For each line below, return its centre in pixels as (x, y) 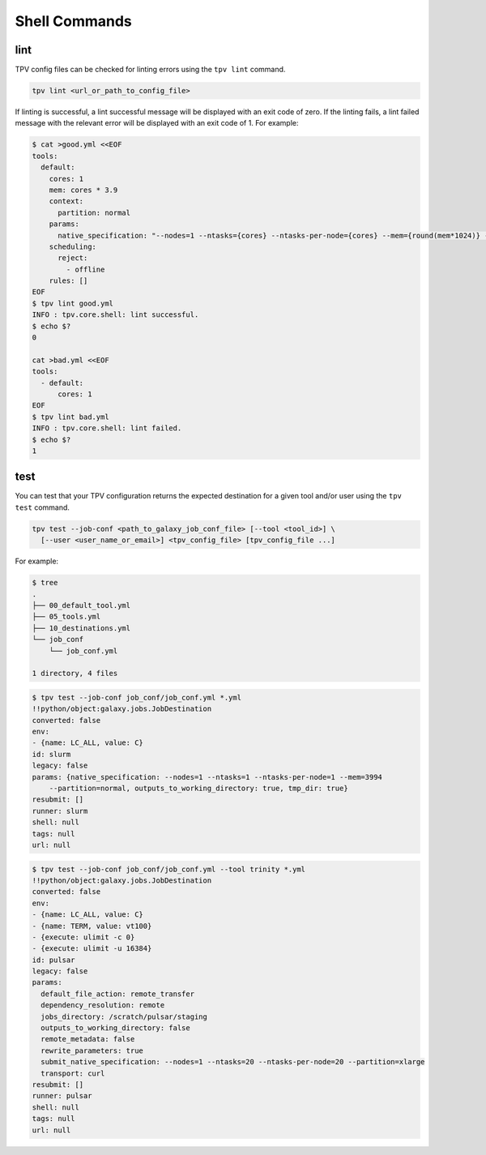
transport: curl (73, 1073)
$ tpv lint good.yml (72, 303)
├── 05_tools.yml (66, 617)
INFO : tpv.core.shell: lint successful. (115, 315)
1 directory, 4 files (75, 674)
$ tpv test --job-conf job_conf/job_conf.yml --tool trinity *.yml (169, 869)
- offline (85, 269)
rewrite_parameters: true (92, 1050)
